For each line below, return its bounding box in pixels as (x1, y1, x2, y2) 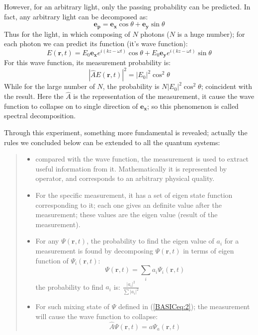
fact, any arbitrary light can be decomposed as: (4, 11, 148, 21)
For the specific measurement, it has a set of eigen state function (35, 190, 233, 200)
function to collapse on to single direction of (4, 100, 138, 111)
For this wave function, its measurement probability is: (4, 57, 171, 68)
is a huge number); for (177, 28, 245, 39)
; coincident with (201, 81, 252, 91)
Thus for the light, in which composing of (4, 28, 130, 39)
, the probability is (102, 81, 160, 91)
